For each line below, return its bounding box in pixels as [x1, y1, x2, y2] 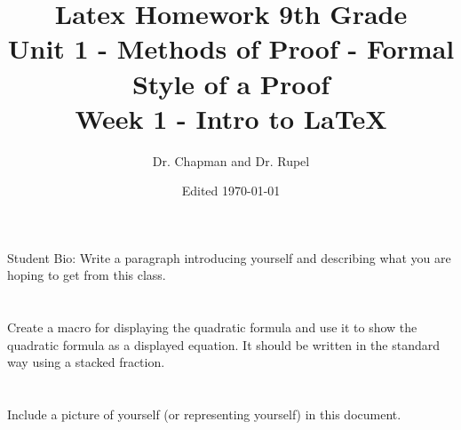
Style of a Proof [131, 65, 330, 101]
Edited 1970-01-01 [181, 181, 281, 200]
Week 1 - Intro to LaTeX [75, 100, 387, 136]
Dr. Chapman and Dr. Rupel [152, 151, 310, 170]
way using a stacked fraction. [7, 353, 165, 371]
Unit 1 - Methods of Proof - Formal [7, 30, 455, 67]
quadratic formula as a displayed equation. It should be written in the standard [7, 335, 441, 354]
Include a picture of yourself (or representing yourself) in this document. [7, 405, 401, 424]
